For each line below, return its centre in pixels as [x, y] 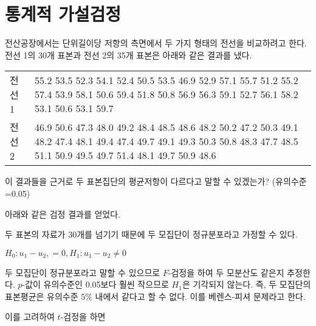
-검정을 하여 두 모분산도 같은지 [226, 272]
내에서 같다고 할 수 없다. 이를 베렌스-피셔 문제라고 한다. [200, 296]
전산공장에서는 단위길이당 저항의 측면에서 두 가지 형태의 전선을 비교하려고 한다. [156, 43]
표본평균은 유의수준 [42, 296]
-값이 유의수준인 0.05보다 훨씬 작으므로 [95, 284]
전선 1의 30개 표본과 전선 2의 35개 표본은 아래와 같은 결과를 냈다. [129, 55]
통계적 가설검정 [63, 14]
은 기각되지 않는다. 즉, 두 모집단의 [246, 284]
